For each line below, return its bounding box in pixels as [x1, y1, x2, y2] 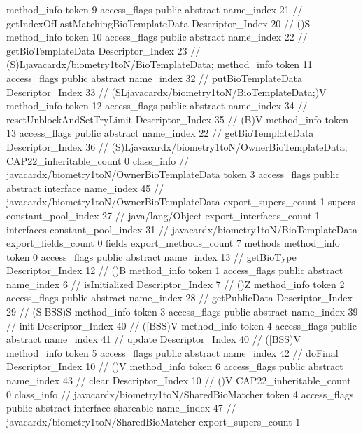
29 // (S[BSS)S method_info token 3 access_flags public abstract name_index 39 [6, 304, 358, 319]
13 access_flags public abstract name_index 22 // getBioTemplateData [6, 126, 314, 140]
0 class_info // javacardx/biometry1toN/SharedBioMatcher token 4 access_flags [6, 386, 354, 401]
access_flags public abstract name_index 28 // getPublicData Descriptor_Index [6, 290, 353, 305]
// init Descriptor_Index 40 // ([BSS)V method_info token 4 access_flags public [6, 318, 357, 332]
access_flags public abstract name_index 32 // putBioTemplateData [6, 70, 303, 85]
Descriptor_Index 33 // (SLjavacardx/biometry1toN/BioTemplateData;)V [6, 84, 327, 99]
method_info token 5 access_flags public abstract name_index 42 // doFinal [6, 345, 339, 360]
